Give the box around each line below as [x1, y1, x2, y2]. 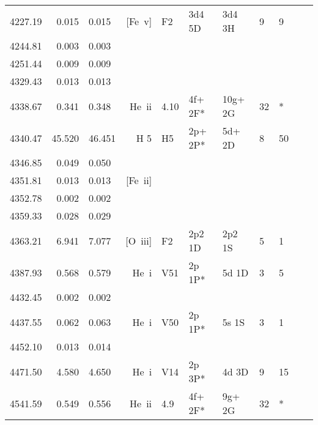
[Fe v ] [126, 13, 152, 28]
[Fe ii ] [126, 173, 152, 187]
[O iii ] [125, 233, 152, 248]
